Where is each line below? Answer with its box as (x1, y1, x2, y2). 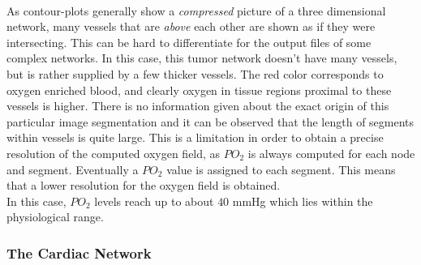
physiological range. (6, 208, 104, 225)
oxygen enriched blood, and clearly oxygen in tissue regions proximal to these (6, 81, 392, 98)
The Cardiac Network (6, 242, 152, 263)
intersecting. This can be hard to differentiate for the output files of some (6, 33, 372, 50)
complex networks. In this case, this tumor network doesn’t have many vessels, (6, 49, 397, 66)
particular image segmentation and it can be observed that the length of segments (6, 113, 415, 130)
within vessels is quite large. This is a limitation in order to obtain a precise (6, 129, 384, 146)
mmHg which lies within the (232, 192, 373, 209)
